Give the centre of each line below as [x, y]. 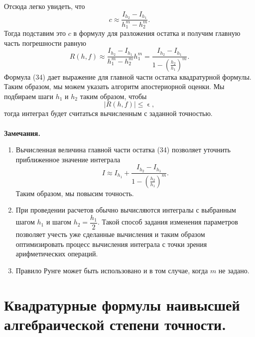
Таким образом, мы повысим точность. [75, 193]
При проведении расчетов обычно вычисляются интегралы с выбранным [126, 210]
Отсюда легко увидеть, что [45, 6]
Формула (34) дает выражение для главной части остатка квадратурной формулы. [128, 76]
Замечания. [22, 133]
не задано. [234, 270]
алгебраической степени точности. [115, 324]
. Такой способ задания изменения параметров [168, 222]
